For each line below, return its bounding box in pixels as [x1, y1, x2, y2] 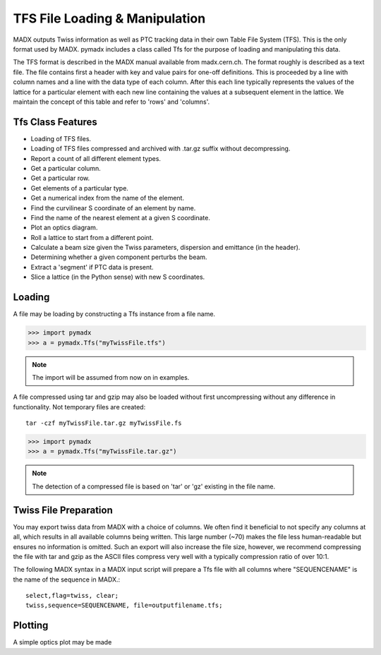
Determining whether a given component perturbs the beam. [30, 253, 207, 261]
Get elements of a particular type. [30, 184, 128, 192]
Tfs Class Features [13, 116, 98, 128]
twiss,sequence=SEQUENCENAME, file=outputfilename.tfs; [25, 601, 223, 610]
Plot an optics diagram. [30, 223, 98, 232]
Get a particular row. [30, 174, 90, 183]
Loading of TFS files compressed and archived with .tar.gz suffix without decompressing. [30, 145, 291, 153]
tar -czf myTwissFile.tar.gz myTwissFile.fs [25, 419, 183, 427]
